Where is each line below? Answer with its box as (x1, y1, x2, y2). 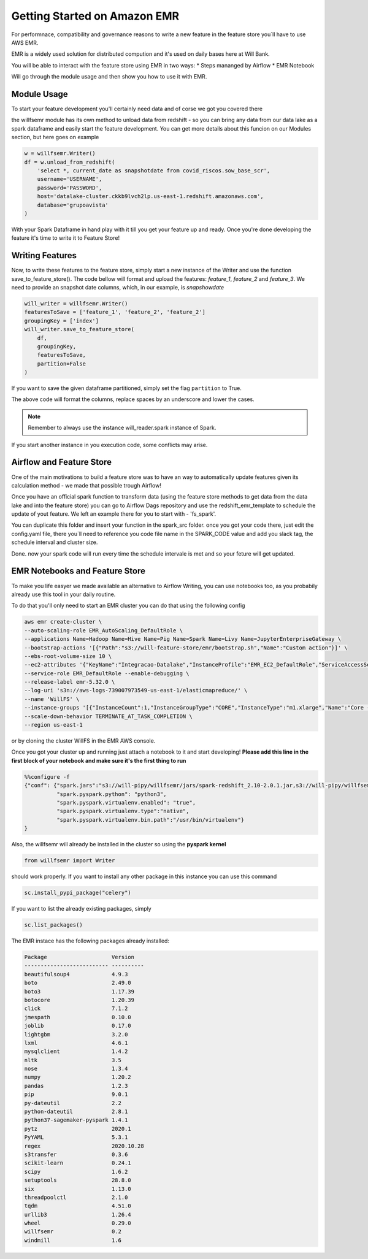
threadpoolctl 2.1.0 (24, 1193, 128, 1201)
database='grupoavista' (37, 201, 109, 209)
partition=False (37, 360, 86, 367)
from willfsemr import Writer (24, 857, 115, 864)
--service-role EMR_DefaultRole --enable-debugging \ (24, 670, 190, 677)
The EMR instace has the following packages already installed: (11, 937, 170, 944)
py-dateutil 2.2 (24, 1100, 122, 1106)
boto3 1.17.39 (24, 988, 135, 995)
